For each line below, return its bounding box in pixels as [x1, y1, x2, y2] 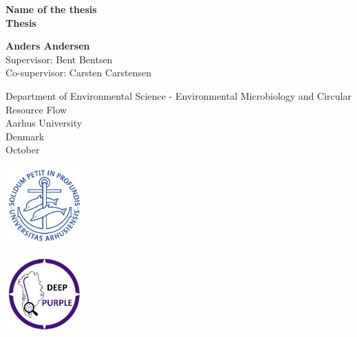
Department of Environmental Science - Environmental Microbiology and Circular [6, 88, 351, 102]
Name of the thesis [6, 2, 97, 16]
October [6, 142, 40, 157]
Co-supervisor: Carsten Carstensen [6, 65, 152, 80]
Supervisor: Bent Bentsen [6, 52, 113, 66]
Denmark [6, 129, 45, 143]
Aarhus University [6, 116, 83, 130]
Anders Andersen [6, 39, 90, 53]
